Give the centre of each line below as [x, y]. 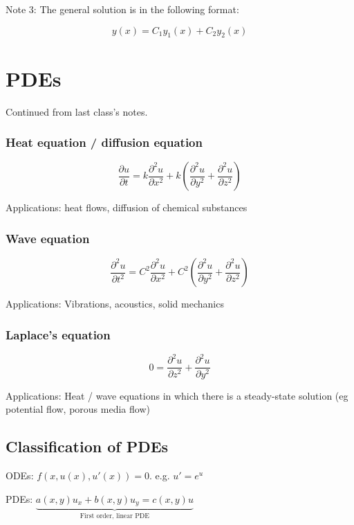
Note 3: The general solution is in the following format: [122, 9]
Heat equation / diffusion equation [104, 142]
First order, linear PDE [115, 516]
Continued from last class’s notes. [77, 111]
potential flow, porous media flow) [78, 409]
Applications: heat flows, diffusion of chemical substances [127, 207]
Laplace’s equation [58, 334]
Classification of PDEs [87, 446]
